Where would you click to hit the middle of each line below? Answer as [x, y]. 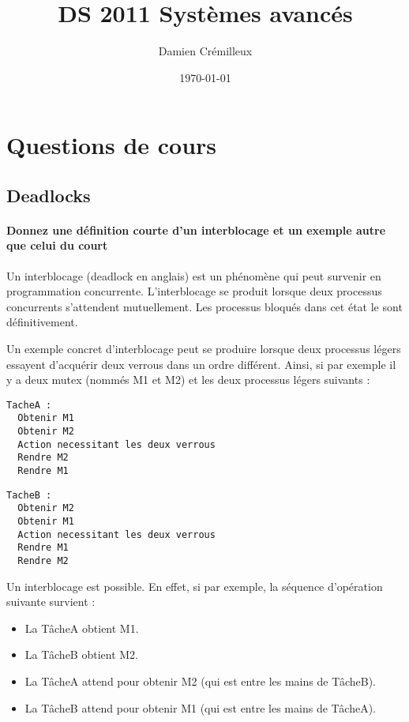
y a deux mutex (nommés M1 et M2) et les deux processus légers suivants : [188, 380]
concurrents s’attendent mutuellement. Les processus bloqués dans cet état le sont [204, 306]
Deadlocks [49, 195]
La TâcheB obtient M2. [81, 654]
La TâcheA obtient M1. [82, 628]
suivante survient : [51, 602]
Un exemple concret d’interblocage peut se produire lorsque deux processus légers [204, 349]
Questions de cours [112, 145]
